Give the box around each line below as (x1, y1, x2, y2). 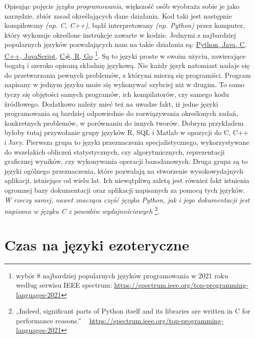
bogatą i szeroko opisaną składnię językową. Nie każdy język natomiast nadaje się (4, 60, 250, 70)
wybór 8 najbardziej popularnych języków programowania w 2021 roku (16, 270, 228, 280)
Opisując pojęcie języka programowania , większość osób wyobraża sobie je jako (4, 1, 239, 11)
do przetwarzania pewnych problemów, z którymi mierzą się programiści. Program (4, 69, 251, 80)
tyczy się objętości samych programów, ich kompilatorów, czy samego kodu (4, 89, 229, 99)
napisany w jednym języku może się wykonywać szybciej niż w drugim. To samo (4, 79, 245, 90)
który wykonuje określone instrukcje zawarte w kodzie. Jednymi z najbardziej (4, 29, 236, 40)
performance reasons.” (16, 315, 82, 325)
